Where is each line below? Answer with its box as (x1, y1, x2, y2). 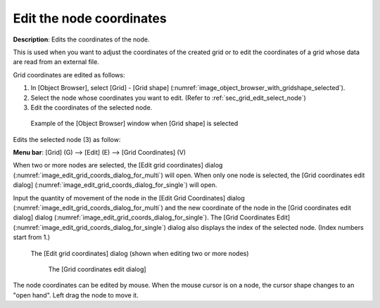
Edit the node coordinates (13, 11, 167, 26)
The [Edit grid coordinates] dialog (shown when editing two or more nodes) (30, 249, 249, 257)
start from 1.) (13, 233, 51, 242)
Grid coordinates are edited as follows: (13, 70, 126, 79)
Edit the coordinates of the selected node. (30, 103, 153, 112)
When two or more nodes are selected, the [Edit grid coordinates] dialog (13, 161, 223, 169)
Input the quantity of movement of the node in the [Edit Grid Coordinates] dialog (13, 193, 246, 202)
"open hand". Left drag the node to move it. (13, 290, 139, 299)
